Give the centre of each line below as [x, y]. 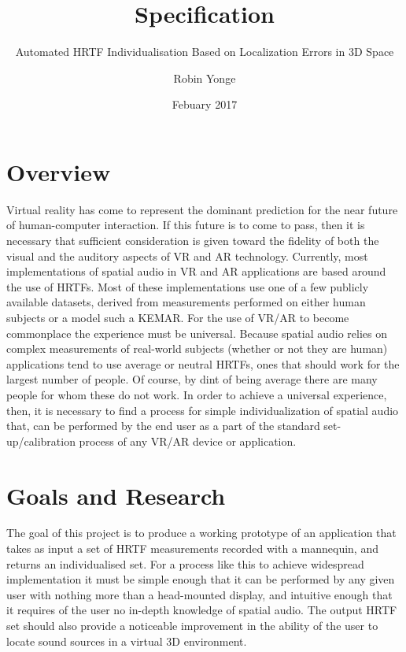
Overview [59, 171]
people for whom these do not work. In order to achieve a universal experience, [197, 394]
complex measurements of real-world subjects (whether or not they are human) [197, 348]
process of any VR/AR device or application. [188, 441]
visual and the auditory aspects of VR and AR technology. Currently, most [187, 256]
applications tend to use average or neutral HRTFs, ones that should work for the [203, 363]
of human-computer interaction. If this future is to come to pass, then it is [186, 225]
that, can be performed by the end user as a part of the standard [163, 426]
